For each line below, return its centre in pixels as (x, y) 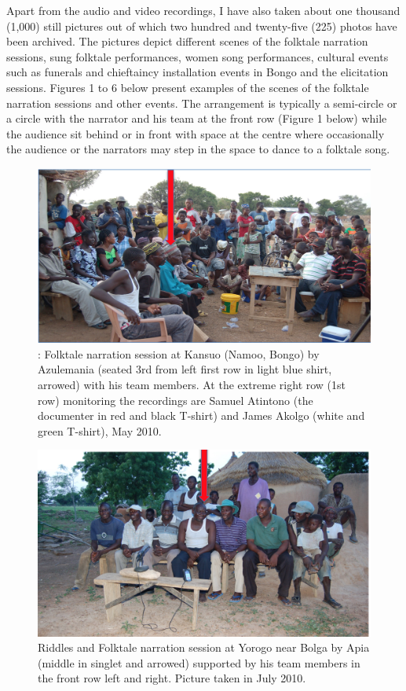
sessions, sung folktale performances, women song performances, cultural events (198, 56)
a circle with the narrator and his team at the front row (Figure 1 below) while (197, 118)
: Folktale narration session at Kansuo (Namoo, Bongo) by (179, 353)
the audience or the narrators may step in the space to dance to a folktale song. (198, 149)
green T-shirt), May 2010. (100, 430)
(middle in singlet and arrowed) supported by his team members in (199, 662)
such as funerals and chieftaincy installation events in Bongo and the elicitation (198, 72)
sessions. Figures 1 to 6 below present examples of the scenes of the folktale (188, 87)
